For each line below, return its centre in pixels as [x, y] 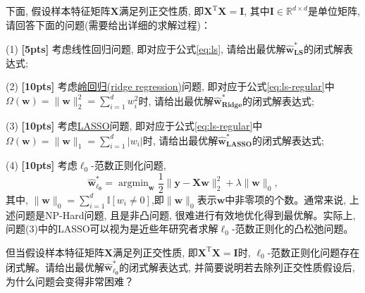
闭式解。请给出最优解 [55, 267]
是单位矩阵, [334, 11]
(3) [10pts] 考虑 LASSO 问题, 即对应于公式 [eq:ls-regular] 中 [134, 126]
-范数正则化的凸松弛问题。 [292, 229]
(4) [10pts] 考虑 [42, 165]
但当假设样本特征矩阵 [55, 252]
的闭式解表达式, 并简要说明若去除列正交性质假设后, [237, 267]
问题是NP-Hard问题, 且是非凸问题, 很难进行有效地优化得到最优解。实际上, [185, 214]
